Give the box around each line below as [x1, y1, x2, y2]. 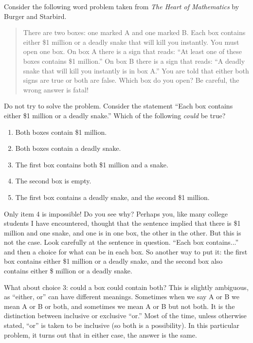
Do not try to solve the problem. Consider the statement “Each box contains [4, 101, 233, 111]
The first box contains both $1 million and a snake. [15, 159, 168, 169]
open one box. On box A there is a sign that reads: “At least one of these [23, 46, 242, 56]
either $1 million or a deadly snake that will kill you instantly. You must [23, 36, 239, 47]
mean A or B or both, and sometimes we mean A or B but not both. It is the [4, 301, 235, 311]
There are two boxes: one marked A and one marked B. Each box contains [23, 27, 246, 37]
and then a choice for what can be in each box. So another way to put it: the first [4, 246, 248, 256]
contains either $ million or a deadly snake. [4, 266, 132, 276]
